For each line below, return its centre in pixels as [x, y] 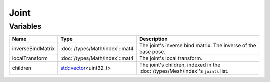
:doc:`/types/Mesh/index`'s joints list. [184, 71]
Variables [25, 26]
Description [154, 39]
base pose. [152, 52]
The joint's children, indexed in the [180, 65]
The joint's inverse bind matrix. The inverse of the [198, 46]
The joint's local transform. [171, 58]
